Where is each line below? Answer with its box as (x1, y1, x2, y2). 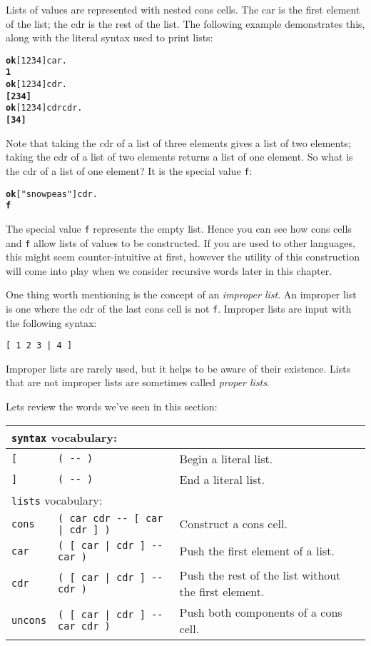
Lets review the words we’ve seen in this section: (6, 399, 218, 414)
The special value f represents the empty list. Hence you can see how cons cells (6, 221, 352, 236)
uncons (11, 614, 47, 626)
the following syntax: (6, 315, 97, 330)
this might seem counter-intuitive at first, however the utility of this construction (6, 249, 360, 264)
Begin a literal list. (179, 450, 273, 467)
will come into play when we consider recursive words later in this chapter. (6, 263, 332, 278)
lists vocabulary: (11, 491, 103, 508)
